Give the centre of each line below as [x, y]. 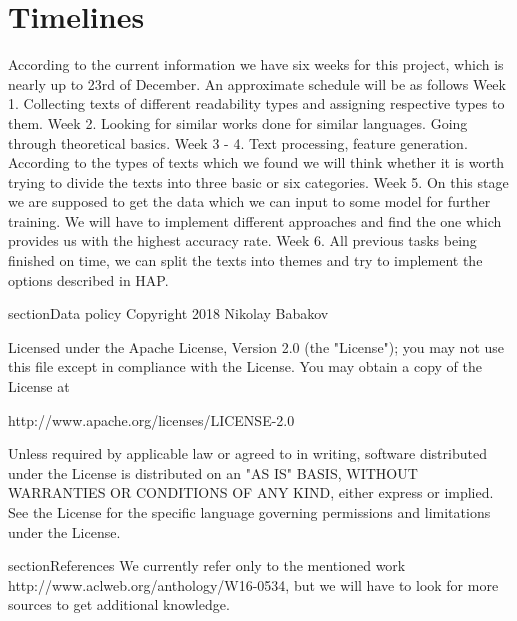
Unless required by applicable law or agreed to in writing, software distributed [247, 453]
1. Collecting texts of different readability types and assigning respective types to [256, 103]
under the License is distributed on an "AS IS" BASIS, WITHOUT [213, 472]
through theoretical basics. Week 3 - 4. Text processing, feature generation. [238, 142]
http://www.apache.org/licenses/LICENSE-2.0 [151, 419]
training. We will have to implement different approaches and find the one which [255, 220]
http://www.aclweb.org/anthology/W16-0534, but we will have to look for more [253, 584]
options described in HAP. [88, 279]
